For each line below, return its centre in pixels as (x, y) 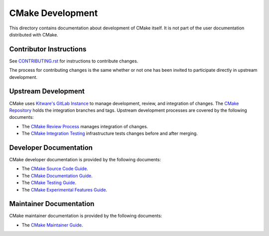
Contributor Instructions (48, 49)
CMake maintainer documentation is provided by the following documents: (86, 216)
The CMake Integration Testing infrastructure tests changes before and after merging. (110, 133)
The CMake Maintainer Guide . (52, 225)
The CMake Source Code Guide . (55, 169)
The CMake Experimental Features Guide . (64, 190)
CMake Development (54, 13)
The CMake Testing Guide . (49, 183)
